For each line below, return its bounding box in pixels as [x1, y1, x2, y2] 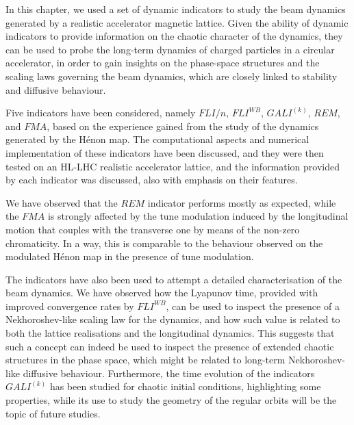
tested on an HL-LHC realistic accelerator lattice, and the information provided [5, 159, 340, 173]
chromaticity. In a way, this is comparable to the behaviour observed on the [5, 235, 323, 250]
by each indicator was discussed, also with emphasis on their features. [5, 172, 298, 187]
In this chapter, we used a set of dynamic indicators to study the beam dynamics [5, 2, 346, 16]
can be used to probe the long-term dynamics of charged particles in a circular [5, 42, 335, 56]
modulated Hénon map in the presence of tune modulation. [5, 249, 254, 263]
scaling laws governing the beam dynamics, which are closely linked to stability [5, 68, 338, 83]
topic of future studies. [5, 406, 101, 420]
